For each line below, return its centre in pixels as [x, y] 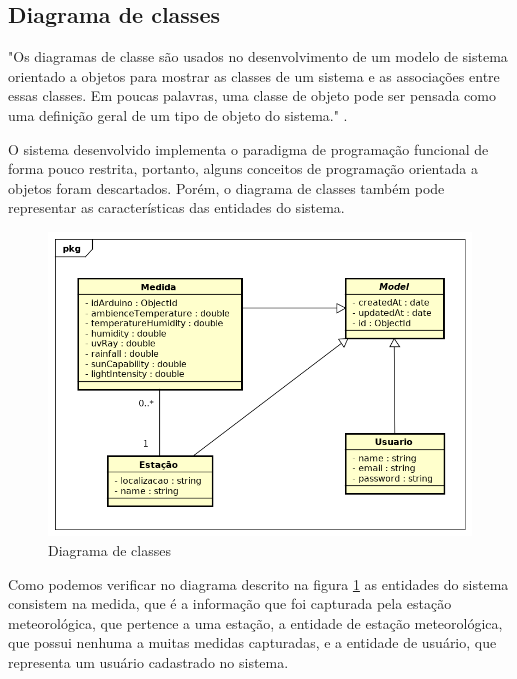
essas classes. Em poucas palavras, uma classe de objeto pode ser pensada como [252, 95]
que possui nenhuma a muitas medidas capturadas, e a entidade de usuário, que [252, 642]
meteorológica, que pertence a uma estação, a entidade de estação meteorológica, [255, 622]
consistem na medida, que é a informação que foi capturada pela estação [230, 603]
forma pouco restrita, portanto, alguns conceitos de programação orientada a [243, 168]
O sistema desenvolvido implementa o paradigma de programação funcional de [248, 148]
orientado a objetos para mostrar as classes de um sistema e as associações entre [254, 75]
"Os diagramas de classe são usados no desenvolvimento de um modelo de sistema [258, 56]
